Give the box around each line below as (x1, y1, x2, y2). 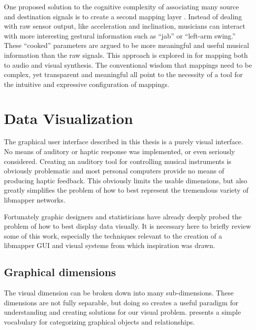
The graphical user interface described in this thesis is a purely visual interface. (4, 136, 243, 147)
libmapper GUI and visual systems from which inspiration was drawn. (4, 240, 215, 250)
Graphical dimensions (4, 264, 116, 280)
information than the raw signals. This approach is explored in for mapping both (4, 49, 248, 60)
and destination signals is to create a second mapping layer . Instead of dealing (4, 11, 242, 21)
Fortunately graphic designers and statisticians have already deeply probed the (4, 211, 242, 221)
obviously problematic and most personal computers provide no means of (4, 165, 224, 176)
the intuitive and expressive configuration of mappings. (4, 79, 169, 89)
